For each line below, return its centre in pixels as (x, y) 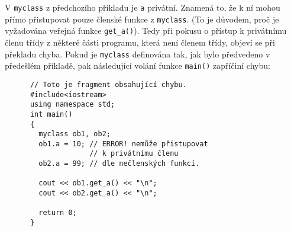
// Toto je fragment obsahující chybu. (108, 84)
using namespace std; (72, 105)
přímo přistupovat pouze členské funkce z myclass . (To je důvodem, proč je (142, 19)
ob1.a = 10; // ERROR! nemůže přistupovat (123, 144)
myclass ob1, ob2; (75, 134)
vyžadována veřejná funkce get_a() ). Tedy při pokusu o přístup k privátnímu (146, 31)
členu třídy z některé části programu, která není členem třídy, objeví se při (140, 42)
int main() (51, 114)
